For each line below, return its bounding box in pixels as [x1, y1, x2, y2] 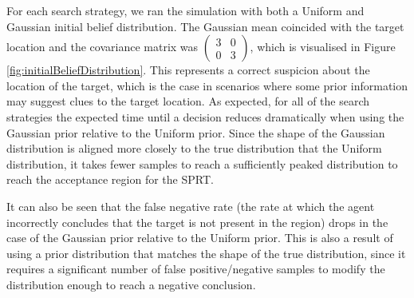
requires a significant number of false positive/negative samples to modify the [6, 260, 385, 277]
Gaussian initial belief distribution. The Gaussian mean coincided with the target [6, 18, 404, 34]
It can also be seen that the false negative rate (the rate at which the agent [6, 197, 375, 214]
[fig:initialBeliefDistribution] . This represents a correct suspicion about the [6, 62, 370, 78]
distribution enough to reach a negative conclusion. [6, 276, 256, 292]
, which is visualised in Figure [250, 38, 396, 55]
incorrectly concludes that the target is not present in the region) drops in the [6, 213, 388, 230]
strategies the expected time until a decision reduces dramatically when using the [6, 108, 404, 125]
